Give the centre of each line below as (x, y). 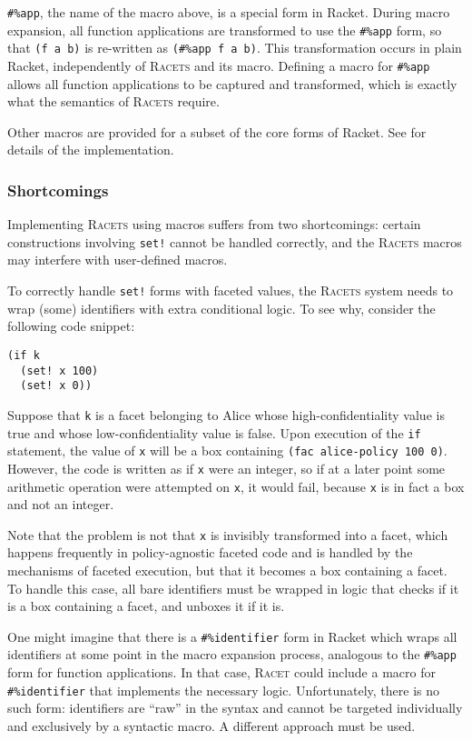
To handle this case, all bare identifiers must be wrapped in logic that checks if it (233, 588)
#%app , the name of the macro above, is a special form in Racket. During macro (229, 12)
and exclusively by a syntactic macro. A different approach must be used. (211, 725)
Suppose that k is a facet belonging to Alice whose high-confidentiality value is (226, 414)
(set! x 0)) (56, 386)
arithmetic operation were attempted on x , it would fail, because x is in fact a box (236, 486)
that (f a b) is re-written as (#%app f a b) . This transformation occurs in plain (235, 48)
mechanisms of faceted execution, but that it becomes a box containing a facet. (227, 570)
